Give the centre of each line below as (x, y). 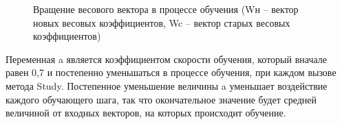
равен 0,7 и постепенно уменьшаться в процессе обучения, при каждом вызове (171, 72)
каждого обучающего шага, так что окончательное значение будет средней (161, 99)
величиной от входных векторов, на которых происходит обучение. (146, 113)
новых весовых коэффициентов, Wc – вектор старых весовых (162, 22)
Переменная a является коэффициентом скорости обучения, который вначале (166, 59)
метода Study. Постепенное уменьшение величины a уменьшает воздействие (167, 85)
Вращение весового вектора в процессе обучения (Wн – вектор (166, 9)
